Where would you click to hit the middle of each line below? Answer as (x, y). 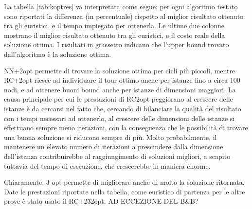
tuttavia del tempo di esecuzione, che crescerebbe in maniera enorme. (107, 165)
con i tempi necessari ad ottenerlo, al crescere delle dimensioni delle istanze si (119, 118)
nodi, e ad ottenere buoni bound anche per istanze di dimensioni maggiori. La (120, 89)
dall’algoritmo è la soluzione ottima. (58, 54)
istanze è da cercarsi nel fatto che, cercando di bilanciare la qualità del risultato (123, 108)
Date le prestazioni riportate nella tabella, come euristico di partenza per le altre (125, 191)
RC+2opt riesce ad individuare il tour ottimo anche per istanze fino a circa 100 (122, 80)
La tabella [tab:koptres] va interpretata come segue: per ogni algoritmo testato (121, 6)
